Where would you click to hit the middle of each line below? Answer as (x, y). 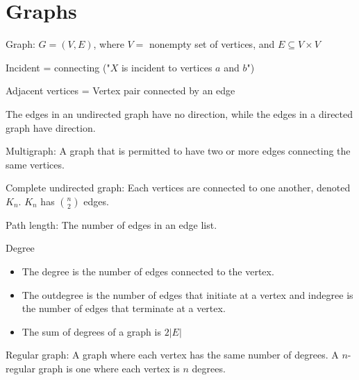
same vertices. (35, 164)
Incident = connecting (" (58, 67)
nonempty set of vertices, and (212, 44)
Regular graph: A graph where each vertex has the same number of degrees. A (172, 355)
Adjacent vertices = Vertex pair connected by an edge (120, 90)
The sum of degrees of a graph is (91, 331)
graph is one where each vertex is (109, 369)
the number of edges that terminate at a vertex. (124, 308)
